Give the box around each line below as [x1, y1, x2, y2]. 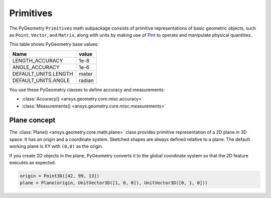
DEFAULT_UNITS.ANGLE [12, 77, 70, 84]
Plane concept [9, 116, 56, 125]
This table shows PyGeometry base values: [9, 41, 99, 47]
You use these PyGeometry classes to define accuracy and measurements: [9, 86, 165, 92]
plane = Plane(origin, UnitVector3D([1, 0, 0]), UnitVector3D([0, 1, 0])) [20, 180, 208, 186]
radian [78, 77, 94, 84]
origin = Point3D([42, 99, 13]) [20, 173, 100, 178]
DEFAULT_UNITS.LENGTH [12, 70, 73, 77]
